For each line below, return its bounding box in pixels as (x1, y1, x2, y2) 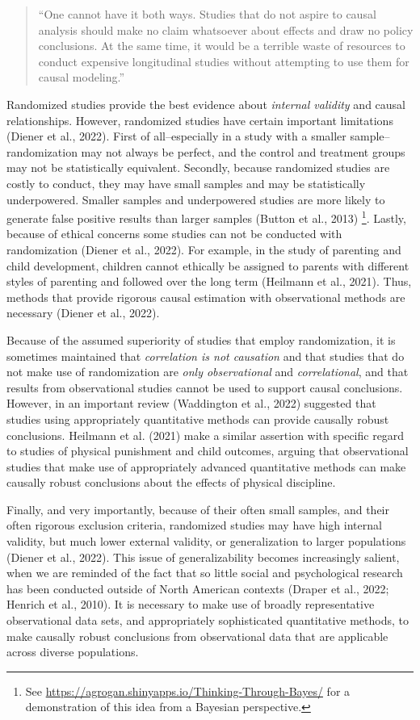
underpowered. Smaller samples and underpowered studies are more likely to (6, 190, 385, 207)
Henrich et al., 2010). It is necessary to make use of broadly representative (6, 596, 375, 613)
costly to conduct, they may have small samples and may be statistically (6, 174, 366, 191)
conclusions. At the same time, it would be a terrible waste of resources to (38, 37, 405, 54)
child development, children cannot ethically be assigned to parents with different (6, 257, 409, 274)
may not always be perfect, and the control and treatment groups (81, 143, 405, 160)
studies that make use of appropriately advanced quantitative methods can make (6, 458, 406, 475)
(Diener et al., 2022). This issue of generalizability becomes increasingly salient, (6, 548, 400, 565)
